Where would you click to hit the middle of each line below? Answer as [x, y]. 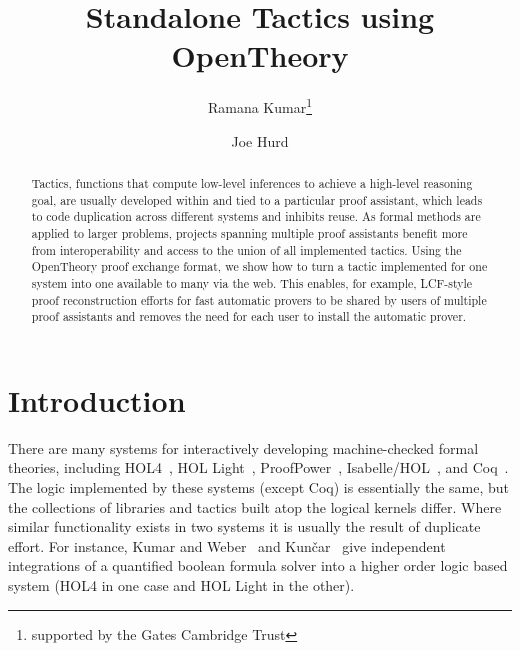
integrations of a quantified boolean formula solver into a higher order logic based [258, 565]
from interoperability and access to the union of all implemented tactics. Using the [246, 249]
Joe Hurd [260, 140]
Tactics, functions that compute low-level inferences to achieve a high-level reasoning [252, 182]
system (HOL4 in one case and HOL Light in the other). [181, 584]
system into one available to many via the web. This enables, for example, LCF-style [252, 282]
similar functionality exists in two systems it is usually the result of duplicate [244, 526]
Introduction [97, 399]
